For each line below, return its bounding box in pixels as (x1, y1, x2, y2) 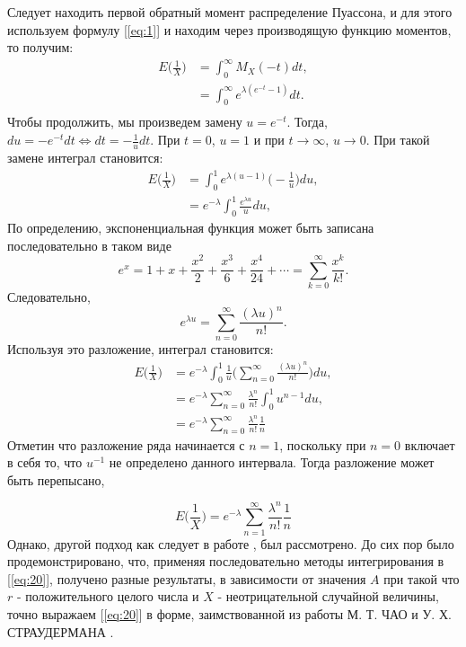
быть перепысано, (7, 470, 105, 489)
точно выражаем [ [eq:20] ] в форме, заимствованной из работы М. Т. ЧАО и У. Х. (7, 605, 452, 624)
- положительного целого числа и (16, 587, 199, 606)
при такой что (383, 569, 460, 588)
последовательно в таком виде (7, 235, 171, 254)
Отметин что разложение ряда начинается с (7, 435, 245, 454)
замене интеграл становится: (7, 147, 163, 166)
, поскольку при (279, 435, 366, 454)
